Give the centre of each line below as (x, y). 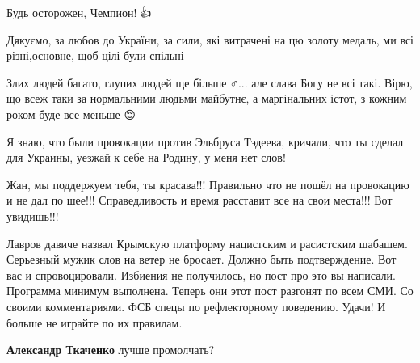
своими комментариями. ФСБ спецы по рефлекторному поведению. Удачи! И (196, 306)
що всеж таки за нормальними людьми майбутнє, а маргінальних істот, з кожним (207, 98)
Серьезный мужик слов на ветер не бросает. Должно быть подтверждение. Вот (202, 259)
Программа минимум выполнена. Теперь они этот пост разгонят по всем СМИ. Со (210, 291)
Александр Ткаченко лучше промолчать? (111, 350)
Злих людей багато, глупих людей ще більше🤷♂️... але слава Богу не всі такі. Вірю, (210, 82)
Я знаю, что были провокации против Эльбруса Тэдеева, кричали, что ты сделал (205, 141)
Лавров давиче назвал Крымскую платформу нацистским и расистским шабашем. (207, 243)
